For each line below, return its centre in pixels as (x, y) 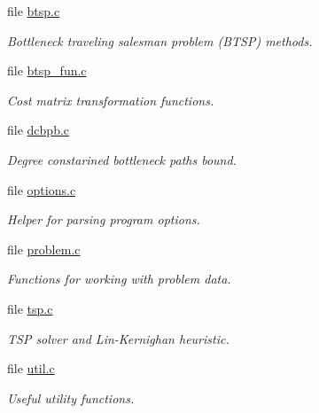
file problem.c (44, 249)
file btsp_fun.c (47, 70)
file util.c (31, 368)
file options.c (42, 189)
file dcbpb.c (39, 130)
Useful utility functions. (71, 397)
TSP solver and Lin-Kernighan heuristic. (118, 338)
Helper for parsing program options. (104, 219)
